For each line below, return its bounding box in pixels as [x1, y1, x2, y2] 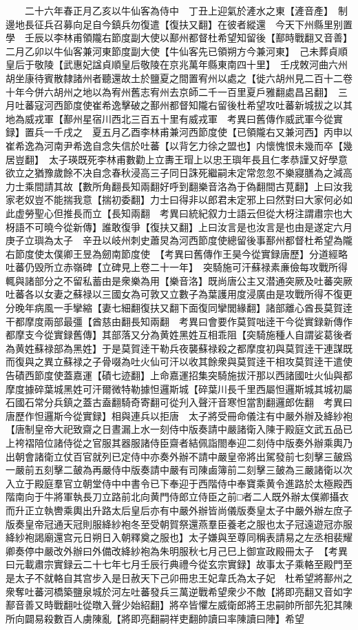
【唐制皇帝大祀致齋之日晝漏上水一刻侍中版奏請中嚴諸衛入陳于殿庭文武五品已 [6, 422, 352, 436]
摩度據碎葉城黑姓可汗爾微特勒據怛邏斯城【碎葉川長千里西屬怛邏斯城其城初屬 [6, 381, 352, 396]
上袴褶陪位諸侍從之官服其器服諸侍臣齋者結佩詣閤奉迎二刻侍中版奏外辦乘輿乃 [6, 436, 352, 449]
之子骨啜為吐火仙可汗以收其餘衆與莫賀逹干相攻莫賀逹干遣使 [82, 354, 352, 369]
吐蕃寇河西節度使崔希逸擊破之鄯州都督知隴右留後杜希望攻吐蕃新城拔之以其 [14, 98, 352, 112]
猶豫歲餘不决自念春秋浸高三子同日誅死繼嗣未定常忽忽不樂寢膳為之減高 [34, 165, 352, 180]
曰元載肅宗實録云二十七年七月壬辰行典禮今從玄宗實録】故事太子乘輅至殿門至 [6, 557, 352, 571]
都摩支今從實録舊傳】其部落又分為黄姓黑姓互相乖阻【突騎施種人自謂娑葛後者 [6, 327, 352, 342]
